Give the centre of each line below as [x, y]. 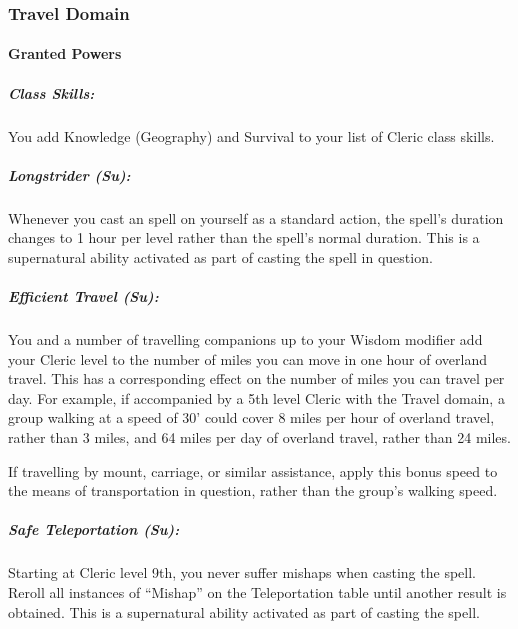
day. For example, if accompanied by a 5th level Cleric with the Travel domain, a [256, 397]
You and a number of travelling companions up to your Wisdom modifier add [245, 339]
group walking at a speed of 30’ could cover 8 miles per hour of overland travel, [251, 417]
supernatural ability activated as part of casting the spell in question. [220, 256]
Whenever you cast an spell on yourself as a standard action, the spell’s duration [256, 217]
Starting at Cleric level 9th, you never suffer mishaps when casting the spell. [242, 572]
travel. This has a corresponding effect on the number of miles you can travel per [256, 378]
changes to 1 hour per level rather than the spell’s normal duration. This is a [244, 237]
